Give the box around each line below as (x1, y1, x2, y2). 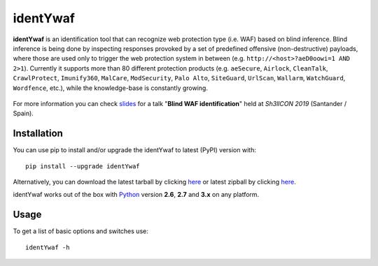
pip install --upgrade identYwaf (25, 162, 140, 170)
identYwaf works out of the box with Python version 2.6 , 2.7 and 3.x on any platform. (13, 191, 260, 199)
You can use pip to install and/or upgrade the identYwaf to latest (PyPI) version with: (13, 146, 257, 154)
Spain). (13, 109, 34, 118)
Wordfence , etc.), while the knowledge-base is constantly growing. (13, 84, 208, 92)
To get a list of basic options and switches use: (13, 227, 148, 235)
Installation (13, 128, 63, 140)
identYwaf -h (25, 243, 70, 251)
